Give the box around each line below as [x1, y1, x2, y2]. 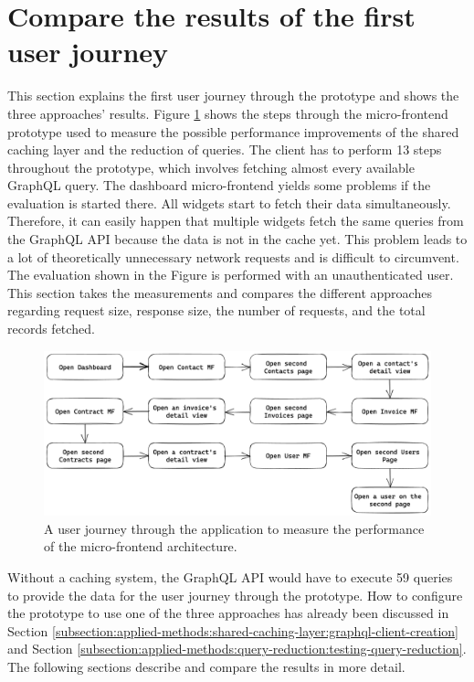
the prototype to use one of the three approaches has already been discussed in [7, 603, 449, 623]
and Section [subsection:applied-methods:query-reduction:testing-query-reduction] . [7, 639, 467, 658]
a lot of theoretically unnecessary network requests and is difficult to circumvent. [7, 247, 459, 266]
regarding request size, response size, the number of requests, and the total [7, 301, 426, 320]
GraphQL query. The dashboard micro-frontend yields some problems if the [7, 176, 431, 195]
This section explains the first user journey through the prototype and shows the [7, 86, 459, 105]
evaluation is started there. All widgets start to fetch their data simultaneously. [7, 193, 451, 212]
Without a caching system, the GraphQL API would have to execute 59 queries [7, 567, 453, 586]
